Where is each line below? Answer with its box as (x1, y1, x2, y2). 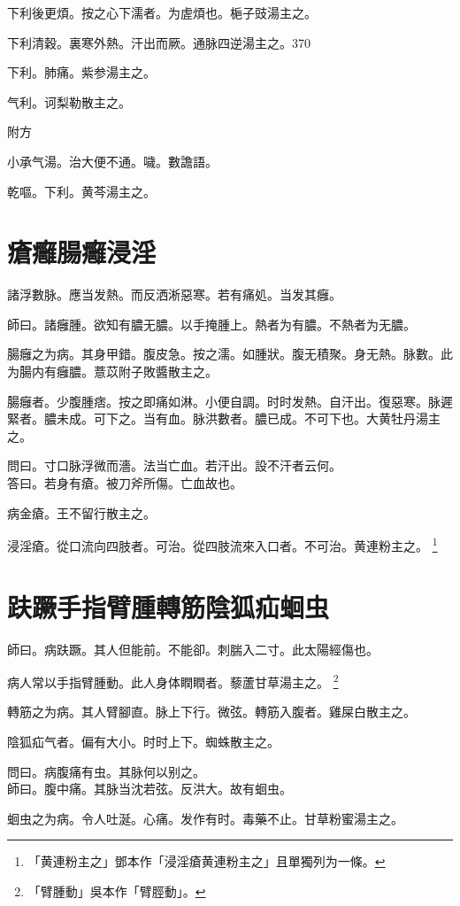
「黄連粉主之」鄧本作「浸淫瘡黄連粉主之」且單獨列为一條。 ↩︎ (27, 852, 386, 871)
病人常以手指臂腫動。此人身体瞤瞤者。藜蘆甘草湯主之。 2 (7, 670, 339, 691)
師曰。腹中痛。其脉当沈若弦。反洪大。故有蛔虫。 (7, 779, 292, 798)
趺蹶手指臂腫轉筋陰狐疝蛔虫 (7, 588, 330, 624)
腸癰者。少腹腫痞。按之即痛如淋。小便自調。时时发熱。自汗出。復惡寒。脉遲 (7, 391, 453, 410)
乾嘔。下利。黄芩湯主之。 (7, 182, 156, 200)
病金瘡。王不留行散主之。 (7, 503, 156, 522)
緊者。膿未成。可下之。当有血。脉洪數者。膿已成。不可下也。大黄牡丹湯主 (7, 409, 441, 428)
